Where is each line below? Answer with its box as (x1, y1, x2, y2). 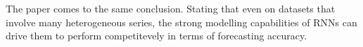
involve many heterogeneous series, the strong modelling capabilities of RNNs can (6, 15, 357, 29)
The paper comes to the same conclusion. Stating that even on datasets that (6, 1, 336, 15)
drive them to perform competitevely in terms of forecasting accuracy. (6, 28, 307, 43)
